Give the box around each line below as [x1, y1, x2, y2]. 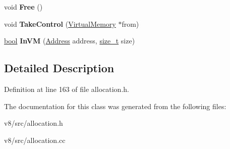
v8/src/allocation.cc [4, 134, 66, 145]
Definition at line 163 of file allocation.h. [4, 83, 129, 94]
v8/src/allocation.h [4, 118, 63, 128]
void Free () [4, 2, 43, 12]
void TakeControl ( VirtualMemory [4, 18, 116, 29]
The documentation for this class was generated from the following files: [4, 101, 226, 111]
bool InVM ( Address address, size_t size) [4, 35, 135, 46]
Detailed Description [4, 60, 114, 76]
